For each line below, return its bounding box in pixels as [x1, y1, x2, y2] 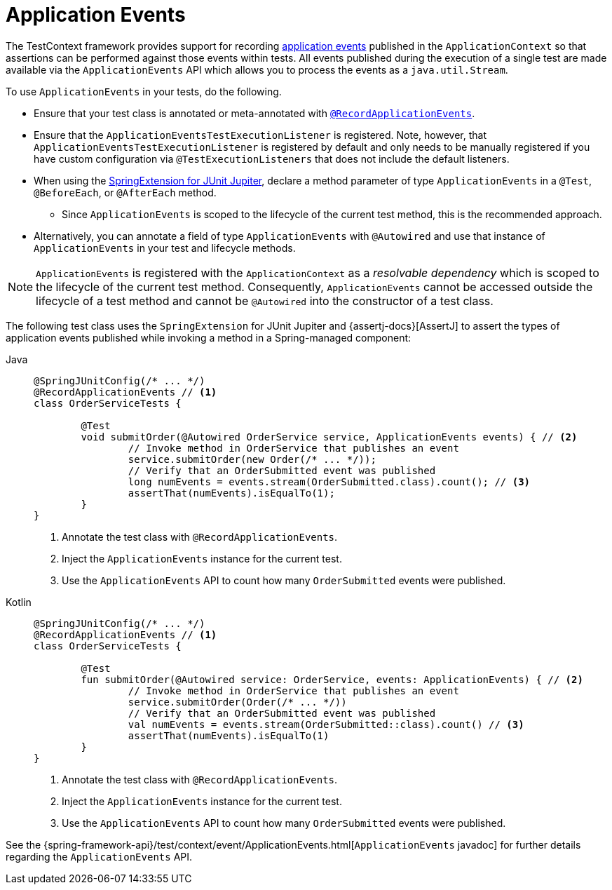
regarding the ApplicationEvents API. [6, 850, 193, 863]
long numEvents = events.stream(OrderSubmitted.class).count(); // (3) [128, 476, 531, 487]
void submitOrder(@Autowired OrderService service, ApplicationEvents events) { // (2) [81, 431, 578, 443]
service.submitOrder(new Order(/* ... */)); [128, 453, 376, 465]
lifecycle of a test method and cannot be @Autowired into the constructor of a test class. [36, 293, 494, 308]
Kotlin [6, 595, 32, 608]
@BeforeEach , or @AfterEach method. [34, 186, 217, 198]
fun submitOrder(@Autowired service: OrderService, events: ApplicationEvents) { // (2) [81, 673, 583, 685]
